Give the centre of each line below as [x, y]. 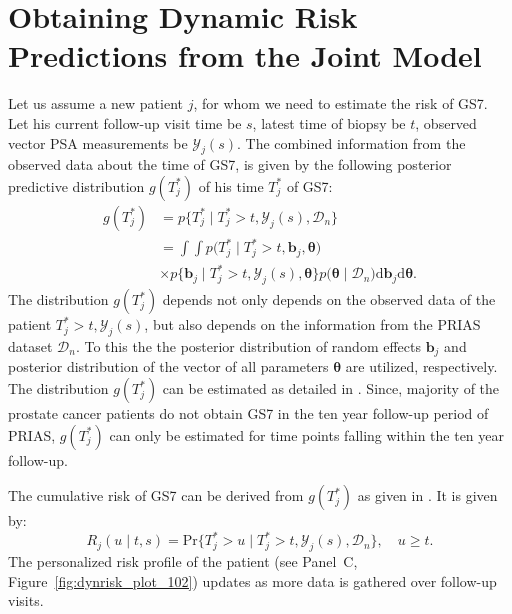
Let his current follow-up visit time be [125, 122]
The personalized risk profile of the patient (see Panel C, [183, 561]
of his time [231, 185]
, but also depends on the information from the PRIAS [312, 324]
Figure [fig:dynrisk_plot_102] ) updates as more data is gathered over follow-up [252, 580]
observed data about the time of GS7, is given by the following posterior [230, 164]
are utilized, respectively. [421, 366]
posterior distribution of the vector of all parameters [168, 366]
